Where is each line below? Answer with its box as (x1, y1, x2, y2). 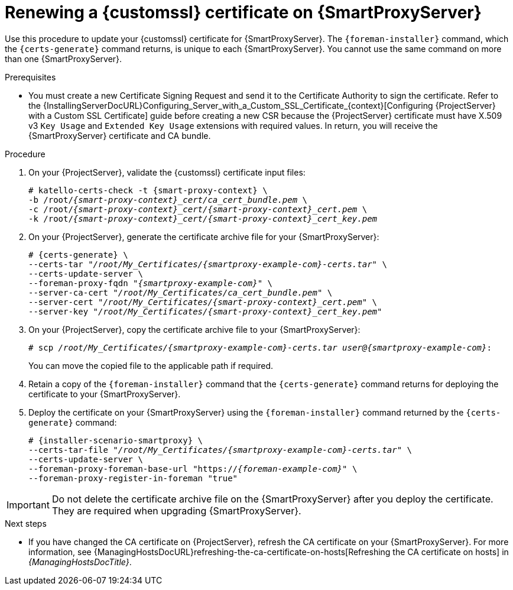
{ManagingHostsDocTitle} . (28, 556, 132, 567)
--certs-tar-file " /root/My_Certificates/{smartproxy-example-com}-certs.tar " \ (28, 445, 413, 455)
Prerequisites (5, 72, 56, 82)
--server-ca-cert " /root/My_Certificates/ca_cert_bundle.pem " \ (28, 287, 333, 297)
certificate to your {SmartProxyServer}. (28, 388, 181, 399)
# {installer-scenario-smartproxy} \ (28, 435, 203, 445)
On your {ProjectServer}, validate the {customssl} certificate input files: (28, 167, 306, 177)
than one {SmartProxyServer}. (5, 53, 122, 64)
